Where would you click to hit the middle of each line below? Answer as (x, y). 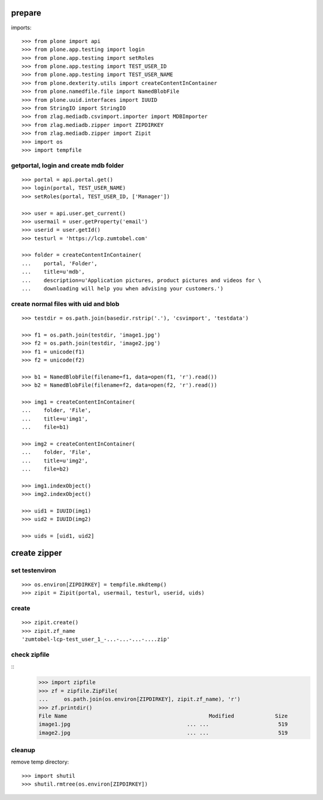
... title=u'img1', (55, 419)
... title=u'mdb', (53, 272)
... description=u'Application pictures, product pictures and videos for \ (141, 280)
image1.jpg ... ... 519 (163, 724)
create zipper (36, 553)
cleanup (23, 750)
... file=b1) (45, 427)
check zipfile (30, 654)
